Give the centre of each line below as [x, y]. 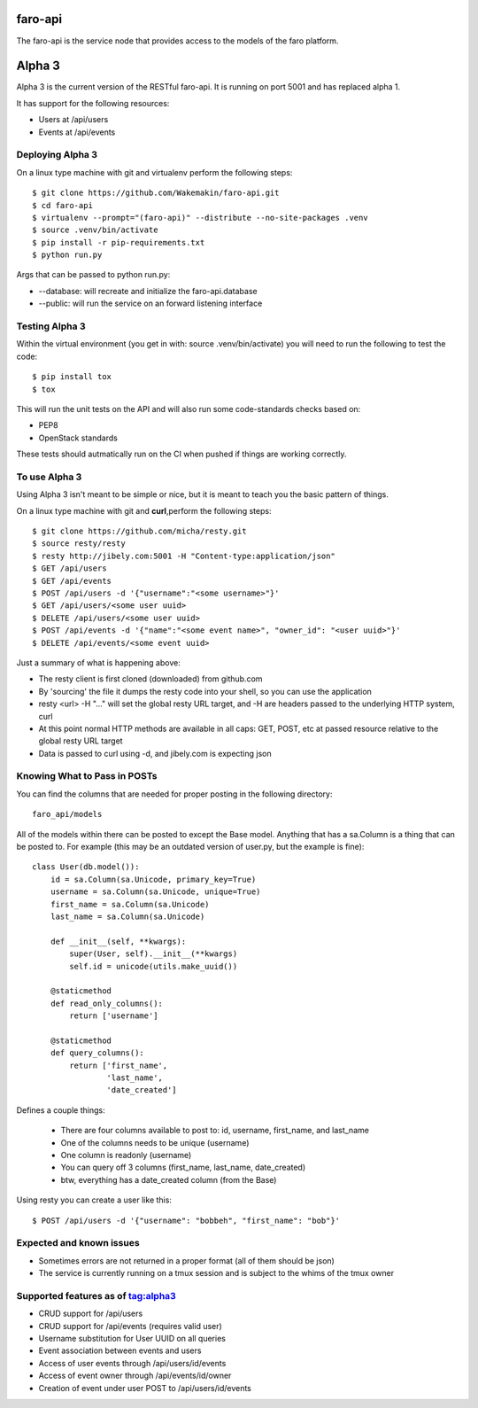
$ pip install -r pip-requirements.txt [119, 242]
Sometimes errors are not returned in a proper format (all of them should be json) [187, 1260]
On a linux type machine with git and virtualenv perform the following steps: [154, 172]
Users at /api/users [73, 120]
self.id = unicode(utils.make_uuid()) [154, 966]
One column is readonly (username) [126, 1155]
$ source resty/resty [79, 544]
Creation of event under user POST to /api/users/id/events [145, 1388]
